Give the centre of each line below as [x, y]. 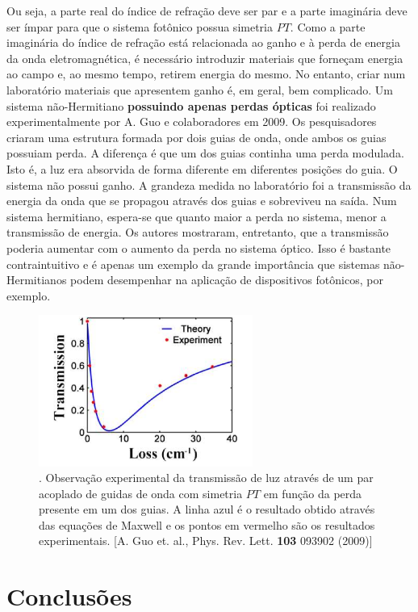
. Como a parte [328, 26]
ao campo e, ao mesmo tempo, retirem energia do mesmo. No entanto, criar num [206, 74]
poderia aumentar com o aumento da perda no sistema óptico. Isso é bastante [199, 247]
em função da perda [313, 493]
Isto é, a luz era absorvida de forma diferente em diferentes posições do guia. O [202, 168]
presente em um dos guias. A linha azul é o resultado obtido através [207, 509]
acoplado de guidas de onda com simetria [141, 493]
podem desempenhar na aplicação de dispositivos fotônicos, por [227, 280]
